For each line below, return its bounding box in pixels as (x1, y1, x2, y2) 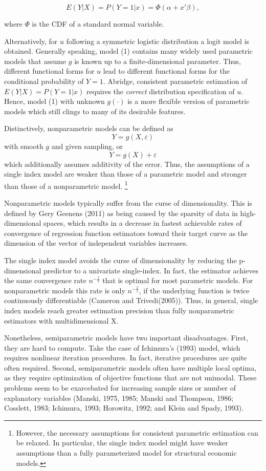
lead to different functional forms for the (103, 66, 230, 76)
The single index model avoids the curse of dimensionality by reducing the (4, 254, 237, 265)
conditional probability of (4, 75, 84, 86)
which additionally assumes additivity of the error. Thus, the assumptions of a (4, 158, 250, 169)
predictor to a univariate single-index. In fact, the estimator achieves (43, 265, 259, 275)
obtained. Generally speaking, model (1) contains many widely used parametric (4, 46, 253, 56)
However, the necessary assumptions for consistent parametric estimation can (16, 427, 258, 438)
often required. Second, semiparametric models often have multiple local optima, (4, 362, 257, 373)
